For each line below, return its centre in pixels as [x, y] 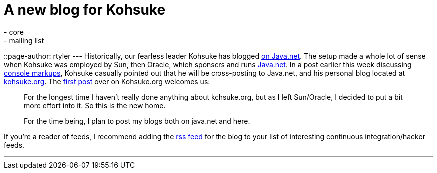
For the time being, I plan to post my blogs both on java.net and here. [137, 121]
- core [14, 32]
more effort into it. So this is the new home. [95, 105]
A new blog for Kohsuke [85, 10]
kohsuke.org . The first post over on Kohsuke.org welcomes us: [107, 81]
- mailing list [24, 40]
